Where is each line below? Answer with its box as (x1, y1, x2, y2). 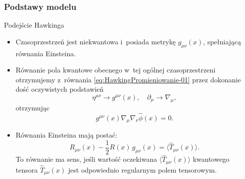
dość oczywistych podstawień (15, 84, 104, 94)
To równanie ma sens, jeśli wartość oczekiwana (15, 154, 157, 164)
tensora (15, 164, 38, 175)
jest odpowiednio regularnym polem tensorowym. (68, 164, 217, 175)
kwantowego (193, 154, 230, 164)
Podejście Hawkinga (4, 20, 64, 30)
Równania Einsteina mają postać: (15, 130, 117, 140)
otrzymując (15, 102, 49, 112)
